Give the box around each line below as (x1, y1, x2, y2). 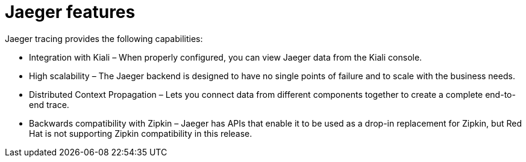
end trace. (29, 99, 69, 110)
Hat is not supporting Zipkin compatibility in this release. (29, 128, 252, 139)
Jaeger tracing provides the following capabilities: (5, 33, 203, 44)
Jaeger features (5, 2, 136, 22)
